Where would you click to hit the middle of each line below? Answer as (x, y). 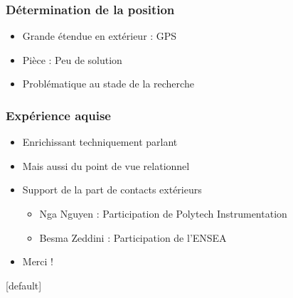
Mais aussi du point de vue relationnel (106, 165)
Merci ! (38, 261)
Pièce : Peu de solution (72, 59)
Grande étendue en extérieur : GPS (100, 36)
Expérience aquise (58, 115)
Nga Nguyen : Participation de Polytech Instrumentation (163, 213)
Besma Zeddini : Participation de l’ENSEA (133, 237)
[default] (24, 285)
